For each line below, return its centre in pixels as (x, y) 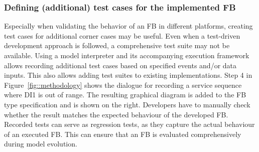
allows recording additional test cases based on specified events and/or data (120, 65)
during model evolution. (41, 144)
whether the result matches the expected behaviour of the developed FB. (116, 114)
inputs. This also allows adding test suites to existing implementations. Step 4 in (128, 75)
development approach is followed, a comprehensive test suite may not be (117, 45)
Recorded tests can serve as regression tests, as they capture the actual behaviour (129, 124)
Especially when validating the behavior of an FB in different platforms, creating (128, 26)
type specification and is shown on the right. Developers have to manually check (127, 104)
